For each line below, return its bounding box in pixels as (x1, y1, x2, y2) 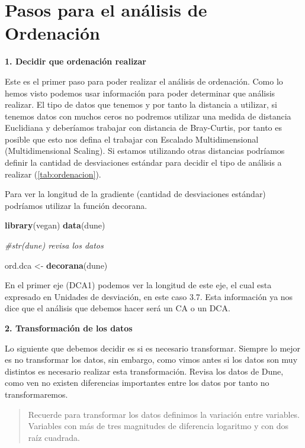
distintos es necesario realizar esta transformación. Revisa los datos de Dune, (5, 365, 284, 377)
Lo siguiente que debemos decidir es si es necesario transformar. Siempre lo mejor (5, 341, 301, 354)
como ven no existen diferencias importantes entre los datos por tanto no (5, 376, 269, 389)
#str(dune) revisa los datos (5, 239, 104, 252)
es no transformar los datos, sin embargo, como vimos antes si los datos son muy (5, 353, 298, 366)
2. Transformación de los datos (5, 322, 133, 334)
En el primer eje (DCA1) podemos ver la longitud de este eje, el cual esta (5, 279, 272, 291)
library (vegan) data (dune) (5, 219, 105, 231)
